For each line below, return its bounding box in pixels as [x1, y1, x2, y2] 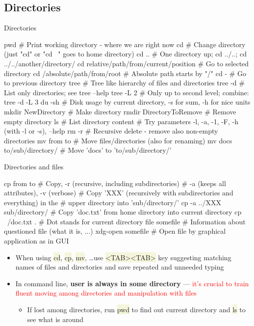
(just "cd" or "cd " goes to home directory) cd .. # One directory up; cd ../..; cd [4, 49, 247, 59]
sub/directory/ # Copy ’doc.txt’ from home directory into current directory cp [4, 207, 242, 217]
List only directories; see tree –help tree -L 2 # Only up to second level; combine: [4, 87, 249, 97]
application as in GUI [4, 236, 69, 246]
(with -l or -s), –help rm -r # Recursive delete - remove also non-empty [4, 126, 218, 136]
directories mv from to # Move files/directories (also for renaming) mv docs [4, 135, 232, 145]
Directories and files [4, 161, 64, 171]
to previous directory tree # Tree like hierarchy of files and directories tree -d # [4, 78, 245, 88]
